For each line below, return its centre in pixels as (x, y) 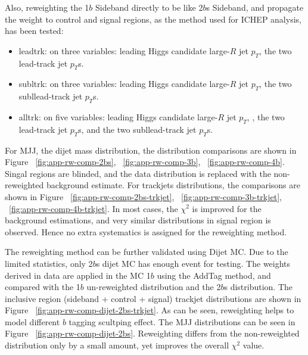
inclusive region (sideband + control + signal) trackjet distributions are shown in (153, 298)
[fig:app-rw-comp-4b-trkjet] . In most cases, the (94, 208)
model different (32, 321)
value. (253, 345)
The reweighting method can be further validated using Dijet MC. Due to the (147, 252)
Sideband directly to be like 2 (149, 7)
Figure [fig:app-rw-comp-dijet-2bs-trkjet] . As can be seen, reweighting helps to (150, 310)
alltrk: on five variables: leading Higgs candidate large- (118, 116)
